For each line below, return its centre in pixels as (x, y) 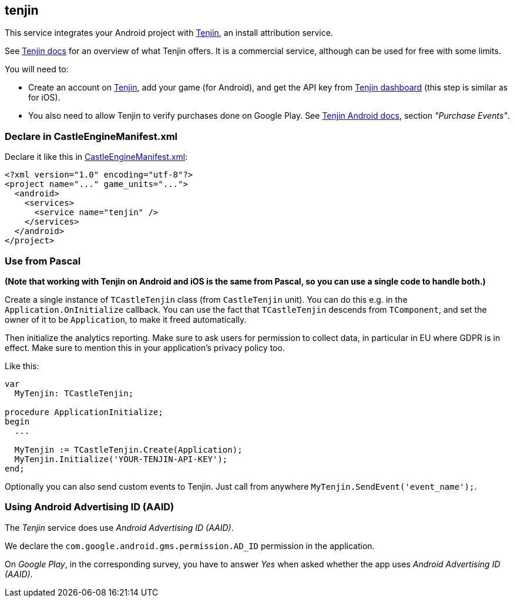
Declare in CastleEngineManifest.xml (91, 136)
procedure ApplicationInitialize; (84, 412)
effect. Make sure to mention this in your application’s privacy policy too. (145, 347)
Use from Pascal (43, 261)
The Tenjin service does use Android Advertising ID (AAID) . (119, 527)
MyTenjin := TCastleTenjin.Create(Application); (128, 449)
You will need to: (37, 69)
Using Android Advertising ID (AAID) (90, 507)
